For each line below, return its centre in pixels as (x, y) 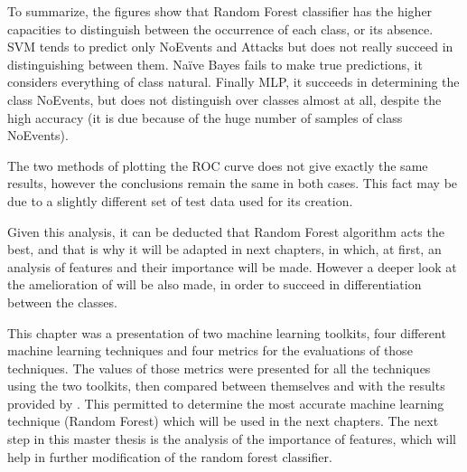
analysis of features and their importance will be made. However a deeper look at (232, 266)
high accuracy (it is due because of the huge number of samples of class (205, 117)
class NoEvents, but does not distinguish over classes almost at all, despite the (224, 99)
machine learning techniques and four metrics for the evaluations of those (210, 350)
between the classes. (62, 302)
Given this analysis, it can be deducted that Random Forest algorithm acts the (226, 231)
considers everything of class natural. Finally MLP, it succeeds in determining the (233, 82)
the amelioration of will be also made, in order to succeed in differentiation (215, 284)
